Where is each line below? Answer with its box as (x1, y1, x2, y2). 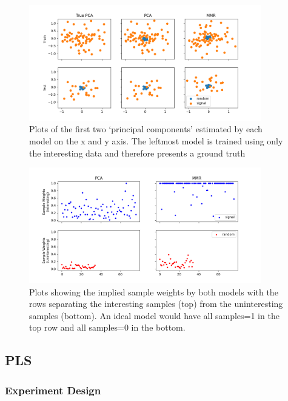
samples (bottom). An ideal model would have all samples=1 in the (29, 309, 280, 322)
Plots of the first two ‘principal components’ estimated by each (29, 123, 263, 135)
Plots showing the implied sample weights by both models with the (29, 285, 278, 298)
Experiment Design (5, 382, 101, 397)
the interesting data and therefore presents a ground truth (29, 146, 246, 159)
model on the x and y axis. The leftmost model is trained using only (29, 134, 283, 147)
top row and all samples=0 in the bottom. (29, 321, 186, 334)
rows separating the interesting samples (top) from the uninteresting (29, 297, 283, 310)
